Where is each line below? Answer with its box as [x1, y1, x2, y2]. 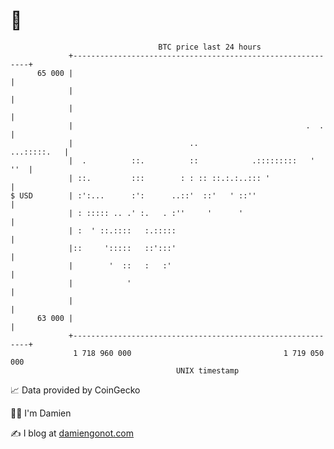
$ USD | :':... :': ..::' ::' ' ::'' [10, 190, 257, 201]
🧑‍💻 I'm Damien [10, 407, 72, 419]
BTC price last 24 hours [158, 42, 262, 52]
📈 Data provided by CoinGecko [10, 384, 141, 396]
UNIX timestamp [175, 365, 240, 376]
